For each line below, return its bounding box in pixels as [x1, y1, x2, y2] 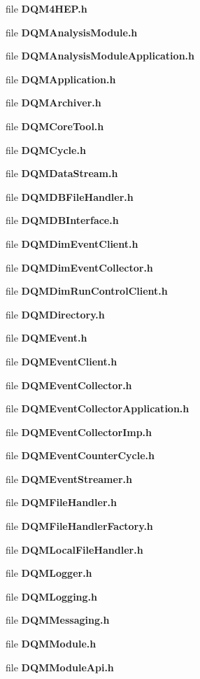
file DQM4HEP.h [6, 1, 87, 15]
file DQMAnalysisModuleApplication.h [6, 48, 194, 63]
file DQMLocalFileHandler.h [6, 542, 143, 556]
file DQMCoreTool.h [6, 118, 104, 133]
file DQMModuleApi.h [6, 659, 114, 674]
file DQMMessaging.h [6, 612, 110, 627]
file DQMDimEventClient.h [6, 236, 138, 251]
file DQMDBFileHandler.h [6, 189, 134, 204]
